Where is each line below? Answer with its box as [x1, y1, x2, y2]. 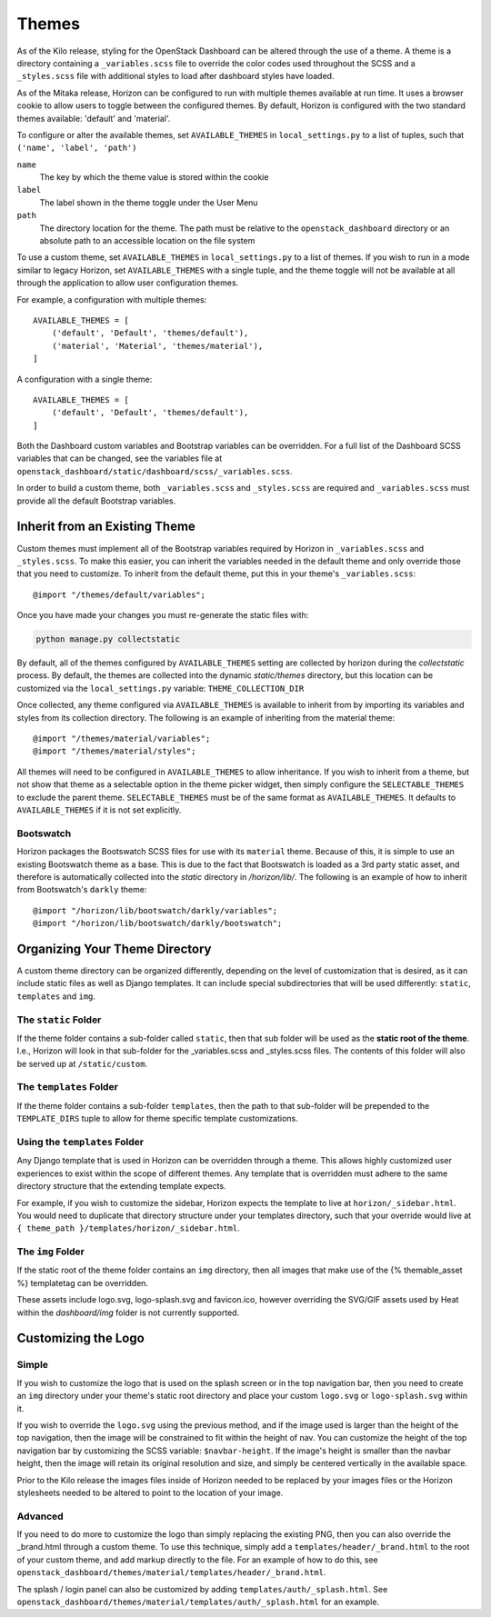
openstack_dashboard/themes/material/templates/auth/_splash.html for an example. [16, 1596, 380, 1608]
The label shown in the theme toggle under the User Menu [39, 196, 258, 208]
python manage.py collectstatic [35, 634, 181, 644]
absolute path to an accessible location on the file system [39, 235, 256, 246]
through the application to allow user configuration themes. [16, 277, 239, 288]
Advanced [16, 1510, 64, 1522]
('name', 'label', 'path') [16, 143, 137, 154]
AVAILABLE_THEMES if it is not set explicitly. [16, 804, 182, 815]
